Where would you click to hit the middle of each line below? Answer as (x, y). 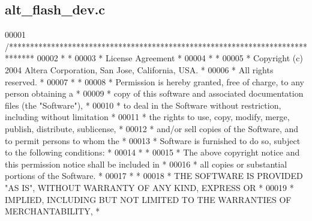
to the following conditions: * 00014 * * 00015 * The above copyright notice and (152, 152)
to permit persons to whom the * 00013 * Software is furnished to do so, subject (153, 140)
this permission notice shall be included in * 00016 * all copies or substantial (146, 164)
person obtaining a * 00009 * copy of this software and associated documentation (154, 93)
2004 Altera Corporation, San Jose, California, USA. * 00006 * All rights (139, 69)
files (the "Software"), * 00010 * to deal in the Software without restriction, (143, 105)
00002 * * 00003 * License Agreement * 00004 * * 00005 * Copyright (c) (170, 58)
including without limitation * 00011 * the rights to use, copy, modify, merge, (147, 117)
